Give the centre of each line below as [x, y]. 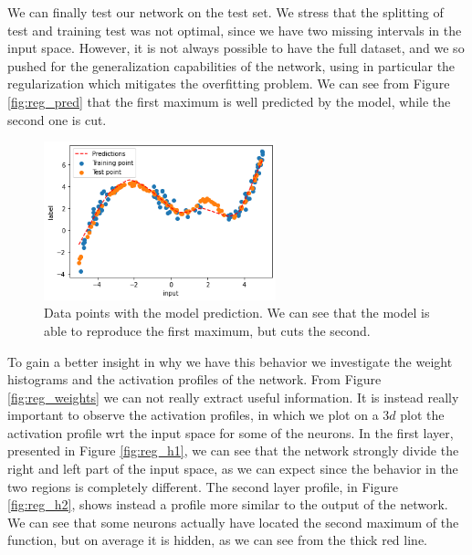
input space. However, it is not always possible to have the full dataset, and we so [236, 48]
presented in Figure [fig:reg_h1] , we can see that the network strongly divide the [233, 450]
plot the [422, 415]
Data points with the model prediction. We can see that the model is [237, 313]
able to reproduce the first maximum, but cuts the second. [207, 330]
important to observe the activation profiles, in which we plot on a [193, 415]
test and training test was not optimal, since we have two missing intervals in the [235, 30]
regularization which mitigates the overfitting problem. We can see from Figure [229, 84]
